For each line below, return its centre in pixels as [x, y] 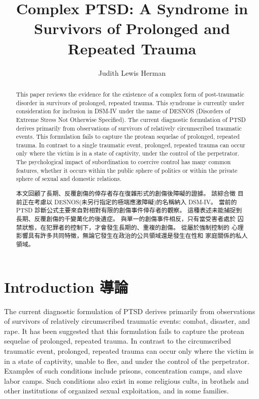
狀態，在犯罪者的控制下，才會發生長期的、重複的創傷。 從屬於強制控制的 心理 [133, 227]
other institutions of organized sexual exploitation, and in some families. [117, 391]
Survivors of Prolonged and [132, 28]
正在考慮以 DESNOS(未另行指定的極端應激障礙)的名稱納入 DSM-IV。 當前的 [129, 202]
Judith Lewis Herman [132, 72]
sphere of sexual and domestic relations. [69, 179]
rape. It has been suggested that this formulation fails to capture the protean [124, 331]
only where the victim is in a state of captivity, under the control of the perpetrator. [128, 153]
